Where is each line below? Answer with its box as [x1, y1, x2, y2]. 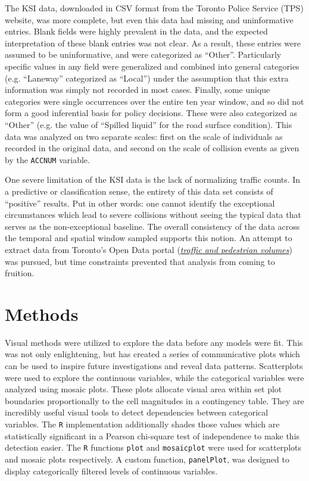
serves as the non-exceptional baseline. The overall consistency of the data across [5, 220, 300, 232]
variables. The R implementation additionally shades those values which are [5, 418, 280, 430]
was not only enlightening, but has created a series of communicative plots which [5, 348, 300, 360]
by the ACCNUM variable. [5, 153, 90, 165]
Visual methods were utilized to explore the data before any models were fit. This [5, 336, 303, 348]
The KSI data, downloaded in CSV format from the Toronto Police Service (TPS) [5, 2, 304, 14]
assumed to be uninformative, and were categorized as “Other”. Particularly [5, 48, 282, 61]
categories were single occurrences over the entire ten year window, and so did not [5, 95, 304, 107]
